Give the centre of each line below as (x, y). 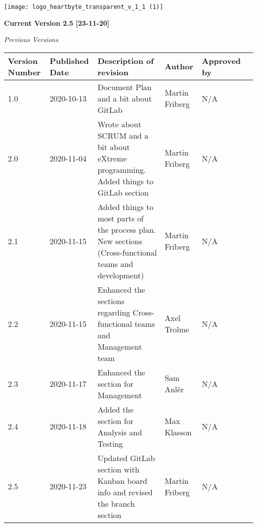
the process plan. (127, 229)
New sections (120, 241)
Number (24, 72)
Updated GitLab (126, 458)
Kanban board (122, 480)
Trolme (177, 329)
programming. (122, 169)
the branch (116, 503)
